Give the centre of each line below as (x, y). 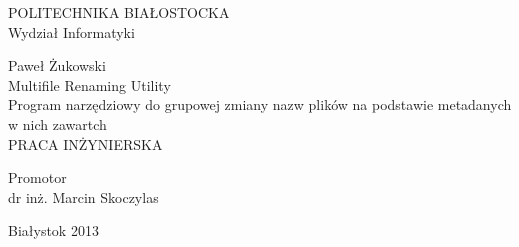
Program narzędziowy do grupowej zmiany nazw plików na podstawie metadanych (260, 104)
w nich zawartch (57, 123)
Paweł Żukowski (57, 65)
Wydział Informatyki (71, 31)
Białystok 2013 (53, 230)
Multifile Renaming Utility (89, 84)
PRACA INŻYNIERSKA (85, 143)
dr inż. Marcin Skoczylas (83, 196)
